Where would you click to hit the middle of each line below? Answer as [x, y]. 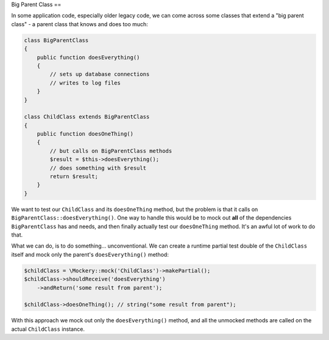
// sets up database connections [100, 74]
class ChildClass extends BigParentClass [87, 117]
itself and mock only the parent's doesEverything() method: [90, 254]
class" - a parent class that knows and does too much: [80, 24]
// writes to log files [85, 83]
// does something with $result [98, 168]
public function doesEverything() [88, 57]
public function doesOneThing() [85, 134]
